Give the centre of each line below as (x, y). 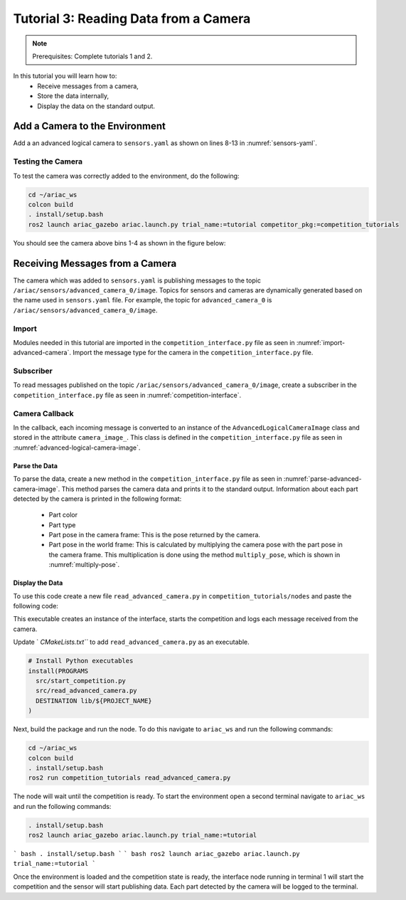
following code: (36, 606)
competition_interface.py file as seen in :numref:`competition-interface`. (127, 395)
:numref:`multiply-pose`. (84, 565)
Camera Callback (43, 413)
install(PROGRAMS (58, 671)
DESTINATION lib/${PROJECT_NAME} (94, 700)
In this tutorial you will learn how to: (65, 76)
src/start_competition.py (81, 681)
